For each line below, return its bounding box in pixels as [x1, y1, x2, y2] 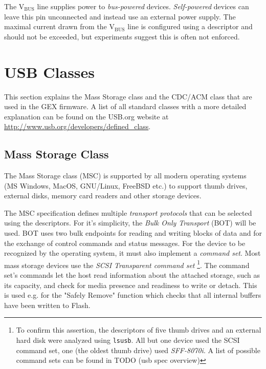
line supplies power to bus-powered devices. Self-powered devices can [37, 1, 249, 11]
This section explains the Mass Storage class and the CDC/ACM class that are [4, 91, 252, 101]
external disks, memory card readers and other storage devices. [4, 190, 202, 201]
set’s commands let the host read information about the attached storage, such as [4, 270, 260, 280]
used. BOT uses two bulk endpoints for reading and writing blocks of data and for [4, 228, 262, 238]
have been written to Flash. [4, 299, 91, 310]
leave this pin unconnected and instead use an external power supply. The [4, 11, 236, 22]
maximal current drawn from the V [4, 21, 115, 32]
